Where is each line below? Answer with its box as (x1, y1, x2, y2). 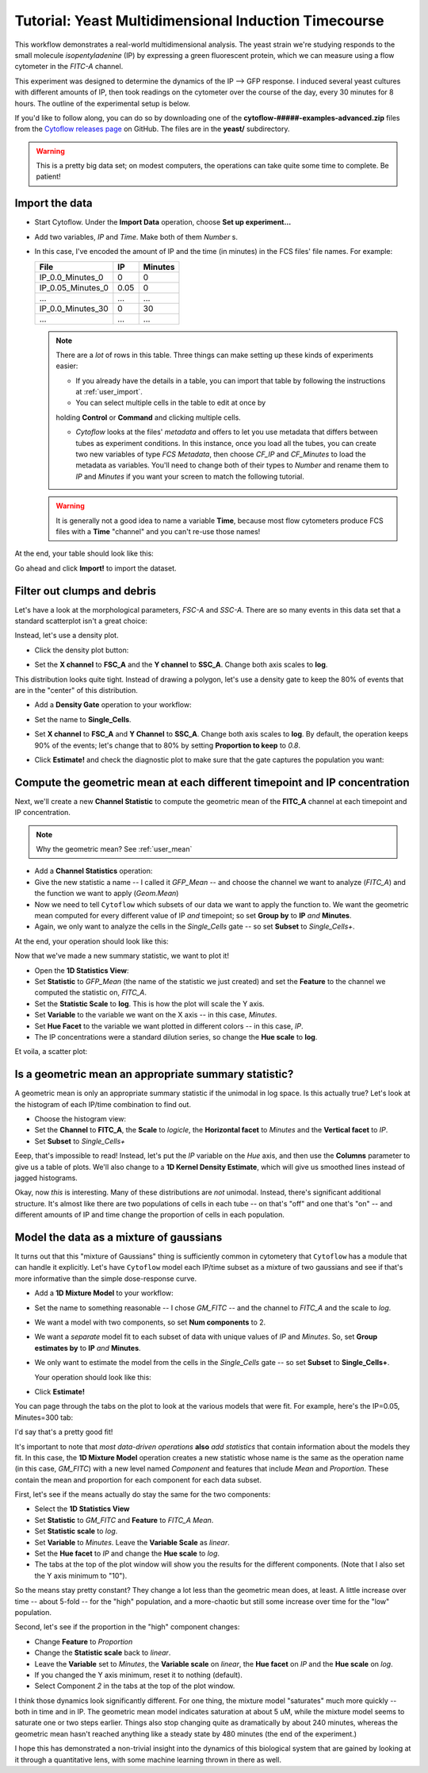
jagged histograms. (14, 1173, 78, 1183)
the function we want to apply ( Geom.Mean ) (34, 889, 179, 898)
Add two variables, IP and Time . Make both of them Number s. (34, 232, 238, 241)
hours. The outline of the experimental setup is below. (14, 98, 190, 108)
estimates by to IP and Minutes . (34, 1343, 142, 1352)
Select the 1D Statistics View (34, 1504, 130, 1513)
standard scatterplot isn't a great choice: (14, 616, 148, 626)
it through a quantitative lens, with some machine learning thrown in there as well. (14, 1755, 281, 1764)
